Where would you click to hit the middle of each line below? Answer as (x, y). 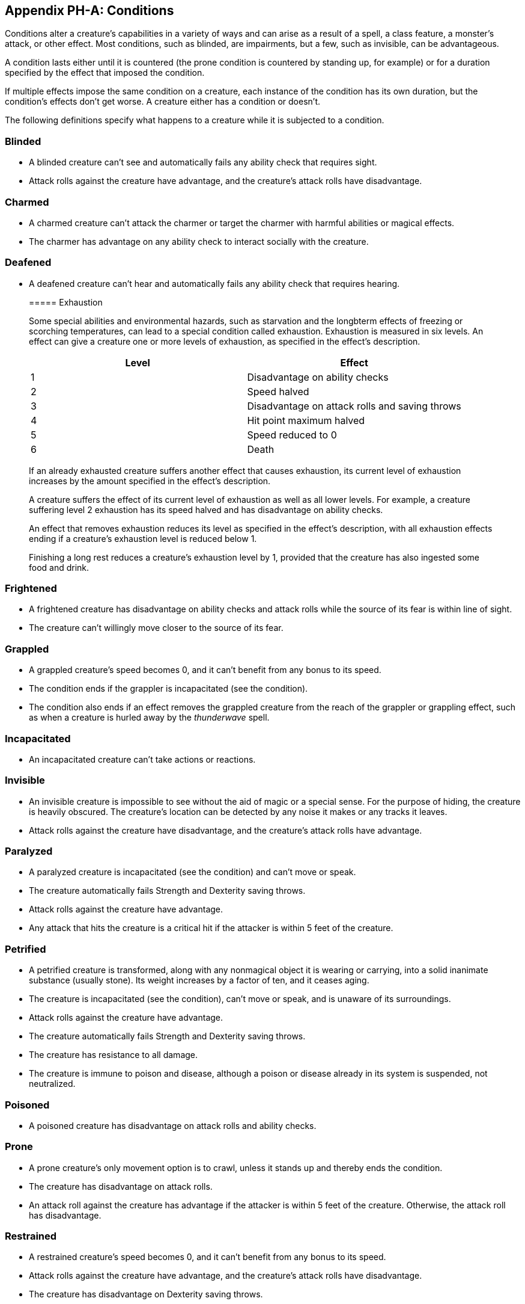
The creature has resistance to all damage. (114, 1055)
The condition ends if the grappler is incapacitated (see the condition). (168, 689)
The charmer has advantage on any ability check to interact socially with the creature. (199, 241)
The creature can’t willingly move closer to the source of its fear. (156, 628)
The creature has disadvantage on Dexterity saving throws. (146, 1294)
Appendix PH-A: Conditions (90, 11)
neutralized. (52, 1084)
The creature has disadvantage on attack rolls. (121, 1186)
